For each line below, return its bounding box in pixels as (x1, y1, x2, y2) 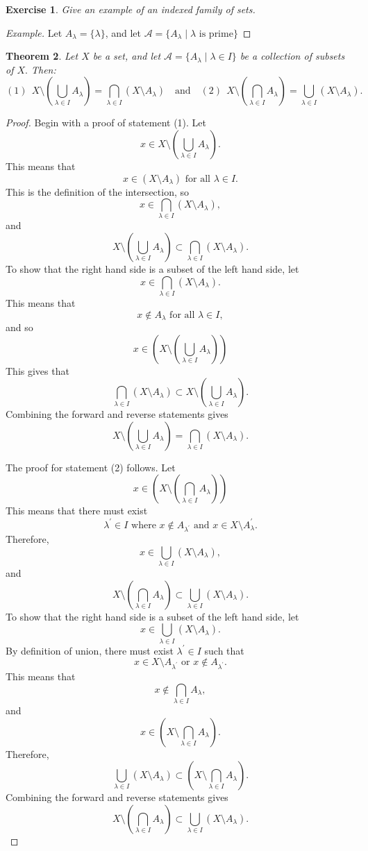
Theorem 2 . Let (6, 49, 78, 63)
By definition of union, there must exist (6, 643, 174, 657)
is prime (199, 28, 233, 39)
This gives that (6, 363, 69, 378)
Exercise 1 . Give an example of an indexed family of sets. (6, 2, 256, 16)
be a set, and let (92, 49, 161, 63)
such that (204, 643, 244, 657)
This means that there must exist (6, 503, 148, 518)
